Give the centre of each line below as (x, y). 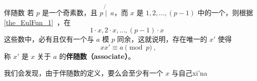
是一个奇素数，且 (70, 13)
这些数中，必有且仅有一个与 (49, 39)
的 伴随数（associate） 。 (97, 56)
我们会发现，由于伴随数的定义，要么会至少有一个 (84, 72)
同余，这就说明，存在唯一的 (162, 39)
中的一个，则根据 (225, 13)
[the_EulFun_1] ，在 (37, 22)
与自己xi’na (190, 72)
